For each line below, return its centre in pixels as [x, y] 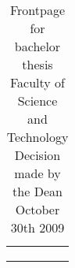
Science [37, 100]
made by [37, 173]
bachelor [37, 46]
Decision [37, 155]
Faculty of [37, 82]
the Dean [37, 191]
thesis [37, 64]
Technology [37, 137]
